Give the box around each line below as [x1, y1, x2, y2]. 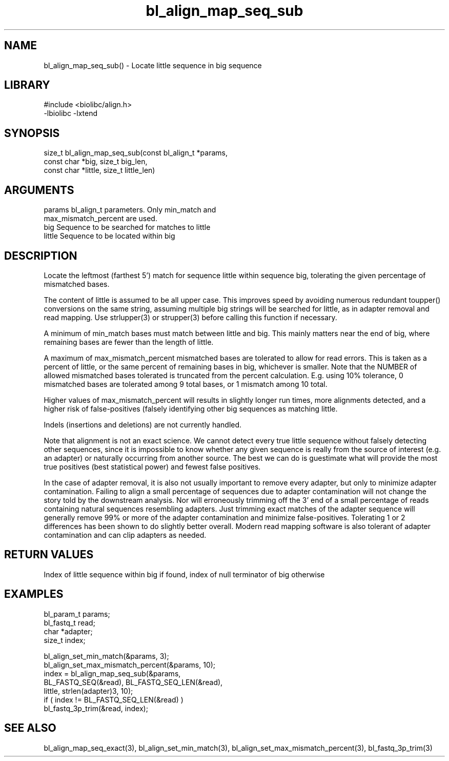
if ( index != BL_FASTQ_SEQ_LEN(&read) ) [44, 695, 183, 704]
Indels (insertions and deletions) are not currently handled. [44, 420, 242, 429]
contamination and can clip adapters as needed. [44, 530, 207, 539]
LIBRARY [4, 79, 50, 92]
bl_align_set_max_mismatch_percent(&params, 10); [44, 660, 216, 669]
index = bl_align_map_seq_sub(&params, [44, 669, 181, 678]
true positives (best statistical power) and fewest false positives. [44, 462, 261, 471]
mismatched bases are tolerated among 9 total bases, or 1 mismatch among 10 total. [44, 379, 328, 388]
